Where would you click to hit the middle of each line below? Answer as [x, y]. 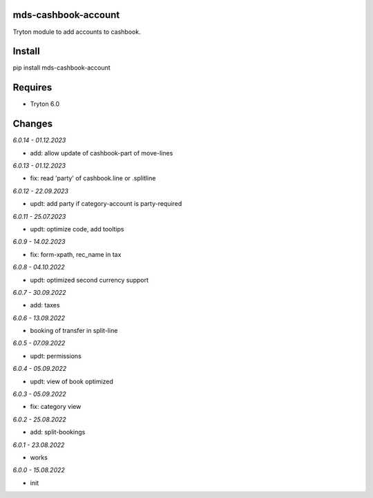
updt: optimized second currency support [89, 280]
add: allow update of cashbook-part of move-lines [102, 153]
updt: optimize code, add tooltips [77, 229]
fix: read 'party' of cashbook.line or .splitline [93, 178]
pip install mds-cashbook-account [61, 68]
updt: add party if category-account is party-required [106, 204]
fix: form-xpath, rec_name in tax [76, 254]
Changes [33, 124]
